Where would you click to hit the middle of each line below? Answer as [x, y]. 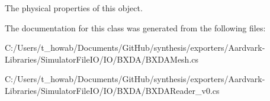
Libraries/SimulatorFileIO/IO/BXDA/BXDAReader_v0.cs [112, 90]
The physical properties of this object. [74, 8]
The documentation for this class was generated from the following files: [135, 27]
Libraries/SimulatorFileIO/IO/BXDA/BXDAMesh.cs [102, 59]
